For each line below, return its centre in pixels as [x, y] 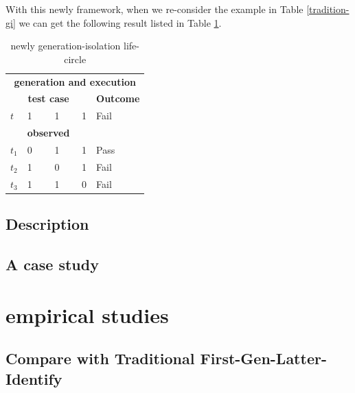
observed [48, 133]
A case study [52, 264]
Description [47, 224]
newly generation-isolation [66, 46]
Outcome [118, 98]
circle [75, 59]
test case [48, 98]
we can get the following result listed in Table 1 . [120, 22]
